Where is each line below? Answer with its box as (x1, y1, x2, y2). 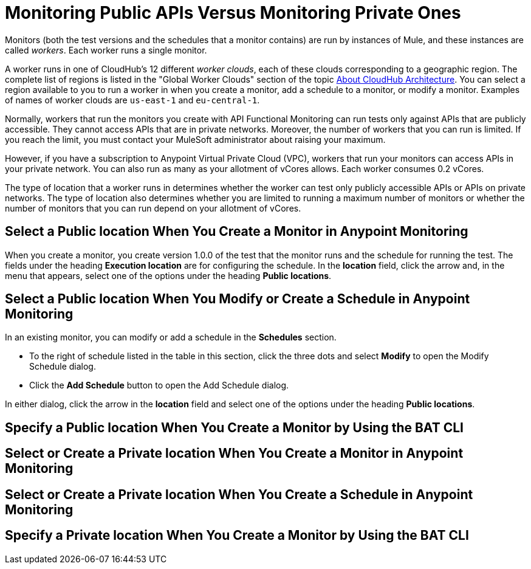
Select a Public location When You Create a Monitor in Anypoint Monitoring (5, 224, 468, 240)
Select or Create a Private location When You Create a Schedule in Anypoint (5, 486, 473, 502)
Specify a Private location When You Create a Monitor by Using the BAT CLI (5, 528, 469, 543)
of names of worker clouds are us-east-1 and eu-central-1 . (5, 94, 260, 105)
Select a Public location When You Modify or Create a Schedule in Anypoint (5, 291, 470, 307)
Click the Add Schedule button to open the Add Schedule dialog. (29, 380, 289, 391)
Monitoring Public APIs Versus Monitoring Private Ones (5, 2, 461, 23)
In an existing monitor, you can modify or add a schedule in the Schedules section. (5, 332, 337, 343)
